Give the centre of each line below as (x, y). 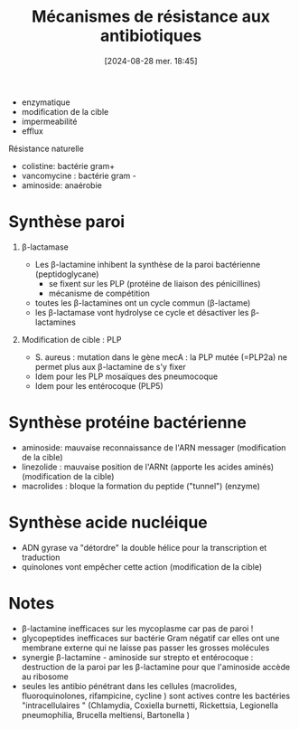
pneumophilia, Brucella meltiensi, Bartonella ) (106, 715)
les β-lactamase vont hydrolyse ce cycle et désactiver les (142, 312)
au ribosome (45, 677)
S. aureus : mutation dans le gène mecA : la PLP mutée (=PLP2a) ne (161, 357)
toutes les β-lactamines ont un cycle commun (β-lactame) (143, 303)
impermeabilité (49, 121)
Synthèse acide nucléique (108, 523)
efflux (33, 131)
